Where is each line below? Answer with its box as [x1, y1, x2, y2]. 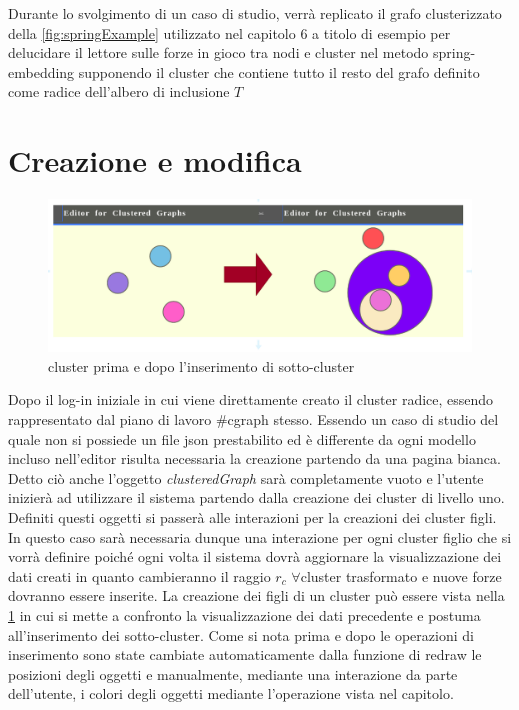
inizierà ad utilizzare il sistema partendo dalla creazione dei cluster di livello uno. [8, 487, 505, 508]
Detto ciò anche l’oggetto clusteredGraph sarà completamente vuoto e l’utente [8, 467, 484, 488]
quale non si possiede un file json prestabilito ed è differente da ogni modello [8, 428, 476, 449]
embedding [8, 61, 75, 82]
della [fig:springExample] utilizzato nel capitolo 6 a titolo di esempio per [8, 22, 451, 43]
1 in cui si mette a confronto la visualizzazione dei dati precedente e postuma [8, 605, 481, 626]
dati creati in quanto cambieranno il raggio [8, 565, 271, 586]
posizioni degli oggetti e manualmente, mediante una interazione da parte [8, 663, 458, 684]
